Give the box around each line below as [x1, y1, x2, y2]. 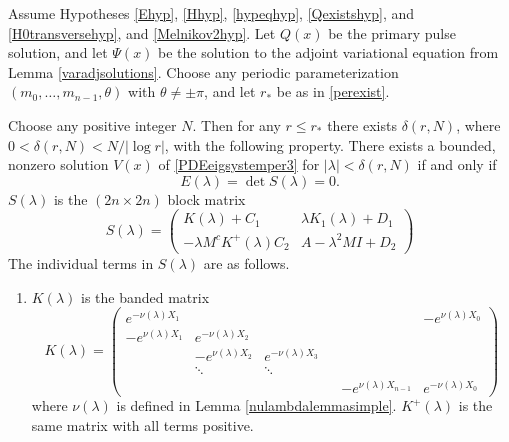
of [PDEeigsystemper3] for [158, 154, 320, 175]
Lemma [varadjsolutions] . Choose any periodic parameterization [8, 61, 399, 82]
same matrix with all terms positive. [31, 415, 254, 436]
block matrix [167, 188, 246, 209]
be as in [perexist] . [276, 81, 390, 102]
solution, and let [8, 42, 108, 63]
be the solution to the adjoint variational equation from [158, 42, 499, 63]
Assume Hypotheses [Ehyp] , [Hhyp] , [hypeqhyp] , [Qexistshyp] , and [8, 3, 414, 23]
